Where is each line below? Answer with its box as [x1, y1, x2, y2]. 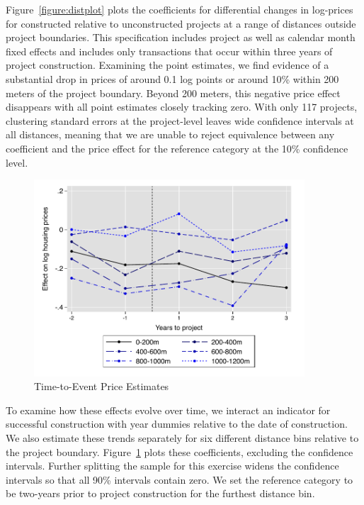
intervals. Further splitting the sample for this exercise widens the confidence [6, 458, 339, 473]
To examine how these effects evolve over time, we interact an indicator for [6, 402, 331, 417]
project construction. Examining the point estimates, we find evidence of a [6, 57, 329, 72]
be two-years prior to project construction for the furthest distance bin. [6, 486, 315, 501]
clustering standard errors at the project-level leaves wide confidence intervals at [6, 113, 354, 128]
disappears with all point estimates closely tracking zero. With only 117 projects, [6, 99, 358, 114]
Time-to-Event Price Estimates [34, 379, 169, 394]
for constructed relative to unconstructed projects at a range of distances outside [6, 16, 356, 30]
